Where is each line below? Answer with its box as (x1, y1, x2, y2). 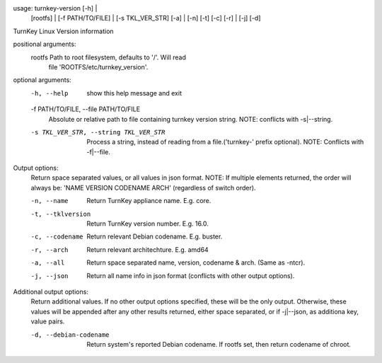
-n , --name (30, 197, 69, 205)
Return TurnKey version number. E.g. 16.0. (86, 219, 209, 228)
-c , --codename (30, 233, 84, 241)
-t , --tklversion (30, 209, 91, 218)
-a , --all (30, 259, 65, 267)
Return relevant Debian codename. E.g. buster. (86, 232, 223, 241)
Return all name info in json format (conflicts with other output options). (86, 271, 295, 280)
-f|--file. (86, 147, 111, 156)
